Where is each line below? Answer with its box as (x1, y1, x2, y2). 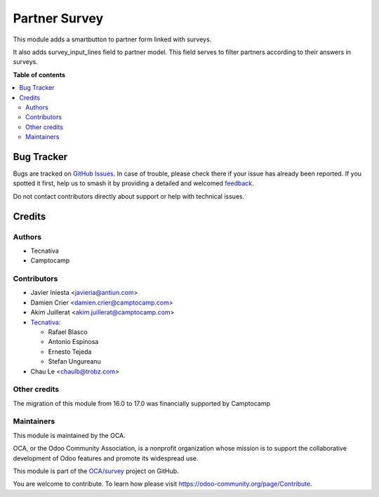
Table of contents (13, 70, 66, 79)
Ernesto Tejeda (48, 347, 92, 356)
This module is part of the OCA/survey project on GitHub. (13, 467, 179, 475)
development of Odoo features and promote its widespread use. (13, 453, 199, 463)
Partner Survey (13, 11, 104, 26)
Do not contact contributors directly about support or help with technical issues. (13, 192, 245, 200)
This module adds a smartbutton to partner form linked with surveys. (13, 35, 212, 44)
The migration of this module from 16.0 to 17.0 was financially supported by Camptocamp (13, 399, 270, 407)
